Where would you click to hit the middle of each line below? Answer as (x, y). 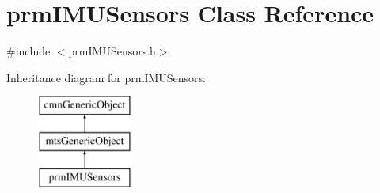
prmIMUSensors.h (112, 51)
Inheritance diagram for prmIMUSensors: (106, 77)
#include (28, 51)
